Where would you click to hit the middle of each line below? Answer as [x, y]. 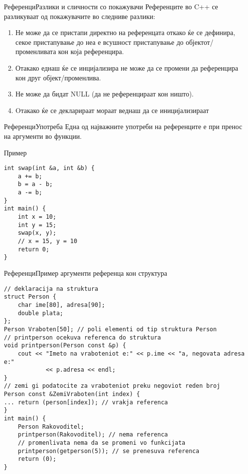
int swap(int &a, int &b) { [49, 168]
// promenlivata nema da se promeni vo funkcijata [102, 443]
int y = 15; [37, 225]
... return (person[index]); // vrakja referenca [86, 402]
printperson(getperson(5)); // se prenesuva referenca [108, 451]
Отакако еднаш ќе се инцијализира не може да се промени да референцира [127, 67]
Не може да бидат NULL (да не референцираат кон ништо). [105, 94]
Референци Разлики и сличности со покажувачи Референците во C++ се [111, 6]
